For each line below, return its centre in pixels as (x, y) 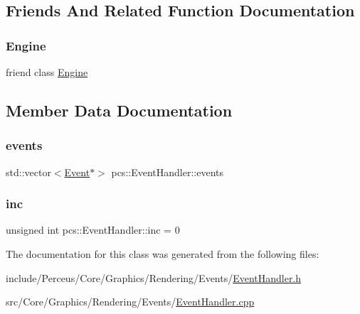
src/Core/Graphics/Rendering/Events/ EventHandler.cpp (130, 302)
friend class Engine (47, 72)
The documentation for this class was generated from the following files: (163, 254)
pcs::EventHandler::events (167, 172)
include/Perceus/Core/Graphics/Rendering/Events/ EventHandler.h (154, 277)
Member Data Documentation (119, 110)
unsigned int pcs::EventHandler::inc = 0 (93, 230)
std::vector (28, 172)
